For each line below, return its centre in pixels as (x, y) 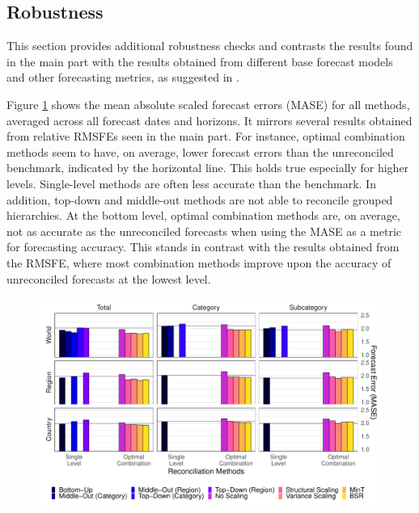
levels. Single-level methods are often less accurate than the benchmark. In (191, 183)
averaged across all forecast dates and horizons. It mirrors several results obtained (209, 120)
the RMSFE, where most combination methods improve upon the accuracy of (199, 262)
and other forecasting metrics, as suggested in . (123, 77)
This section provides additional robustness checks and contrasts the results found (210, 46)
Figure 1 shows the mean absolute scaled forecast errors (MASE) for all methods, (208, 104)
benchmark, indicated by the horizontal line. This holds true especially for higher (208, 168)
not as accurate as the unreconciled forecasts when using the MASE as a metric (204, 231)
